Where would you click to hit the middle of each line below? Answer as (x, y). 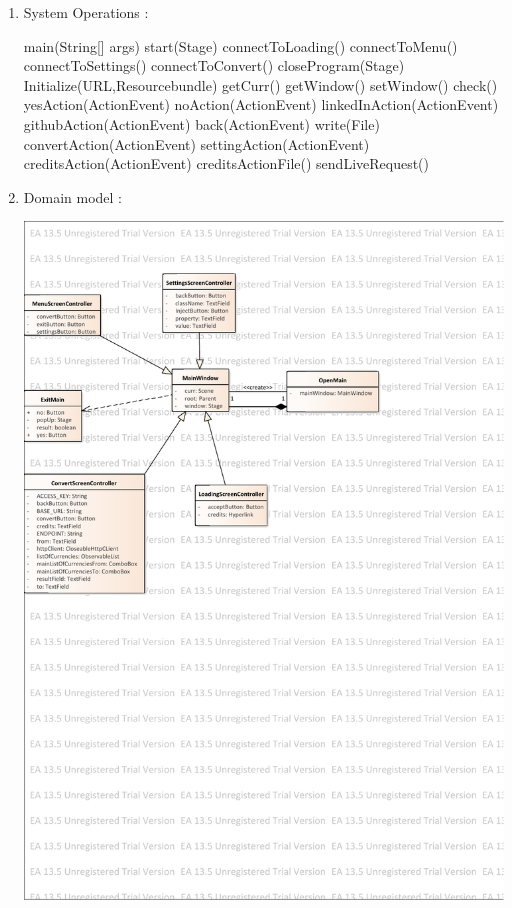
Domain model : (72, 196)
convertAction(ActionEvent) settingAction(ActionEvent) (196, 143)
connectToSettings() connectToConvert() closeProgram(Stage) (214, 65)
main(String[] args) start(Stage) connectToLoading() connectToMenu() (240, 45)
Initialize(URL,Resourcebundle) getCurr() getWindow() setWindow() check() (260, 84)
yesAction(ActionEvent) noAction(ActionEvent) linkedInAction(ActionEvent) (261, 104)
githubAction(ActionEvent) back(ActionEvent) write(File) (201, 123)
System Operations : (86, 12)
